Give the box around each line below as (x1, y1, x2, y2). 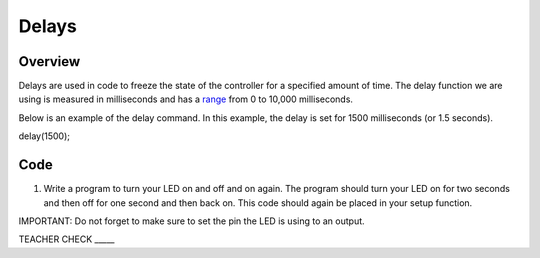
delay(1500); (18, 130, 70, 142)
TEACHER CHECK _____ (18, 233, 115, 245)
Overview (18, 53, 81, 70)
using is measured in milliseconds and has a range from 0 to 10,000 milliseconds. (18, 93, 354, 105)
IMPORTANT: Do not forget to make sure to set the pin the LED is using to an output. (18, 215, 365, 227)
